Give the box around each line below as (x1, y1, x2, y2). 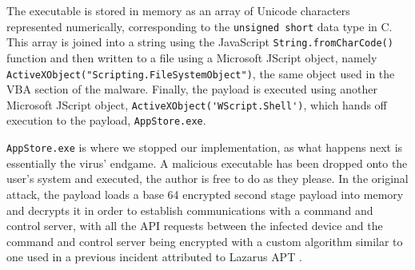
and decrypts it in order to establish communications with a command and (6, 201, 373, 218)
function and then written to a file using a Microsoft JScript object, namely (6, 49, 377, 66)
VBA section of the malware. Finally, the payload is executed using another (6, 81, 377, 97)
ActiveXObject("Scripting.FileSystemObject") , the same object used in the (6, 65, 395, 81)
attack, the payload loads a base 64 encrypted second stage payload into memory (6, 185, 404, 202)
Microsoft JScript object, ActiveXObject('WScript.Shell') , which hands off (6, 96, 387, 113)
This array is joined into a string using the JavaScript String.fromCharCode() (6, 34, 393, 50)
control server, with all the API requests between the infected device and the (6, 217, 383, 234)
